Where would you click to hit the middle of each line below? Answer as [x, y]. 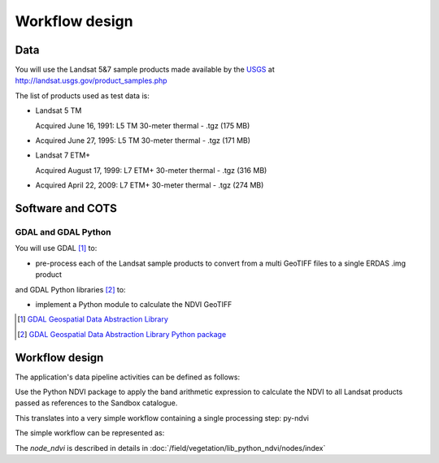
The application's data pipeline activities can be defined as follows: [127, 377]
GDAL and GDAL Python [63, 231]
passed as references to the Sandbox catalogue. [96, 403]
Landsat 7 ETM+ [63, 155]
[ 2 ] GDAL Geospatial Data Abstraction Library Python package [122, 334]
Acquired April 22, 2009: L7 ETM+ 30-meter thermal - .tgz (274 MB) [150, 185]
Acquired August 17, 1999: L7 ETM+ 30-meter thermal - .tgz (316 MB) [151, 170]
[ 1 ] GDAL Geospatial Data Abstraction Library [93, 319]
